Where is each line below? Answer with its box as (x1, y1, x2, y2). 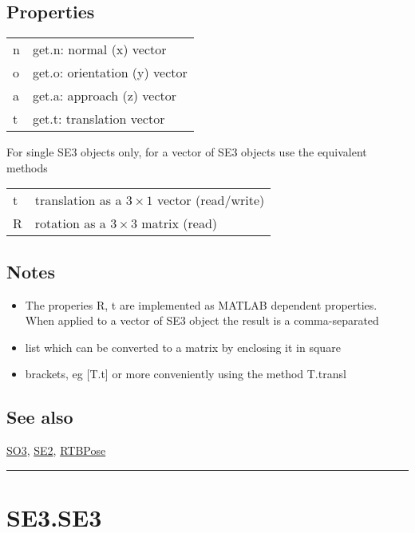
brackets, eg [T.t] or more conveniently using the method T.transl (25, 365, 346, 382)
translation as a (34, 191, 122, 210)
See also (6, 405, 73, 429)
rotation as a (34, 214, 106, 233)
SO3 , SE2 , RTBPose (6, 442, 106, 459)
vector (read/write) (156, 191, 265, 210)
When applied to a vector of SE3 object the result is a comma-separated (25, 312, 379, 329)
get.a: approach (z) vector (32, 86, 176, 105)
